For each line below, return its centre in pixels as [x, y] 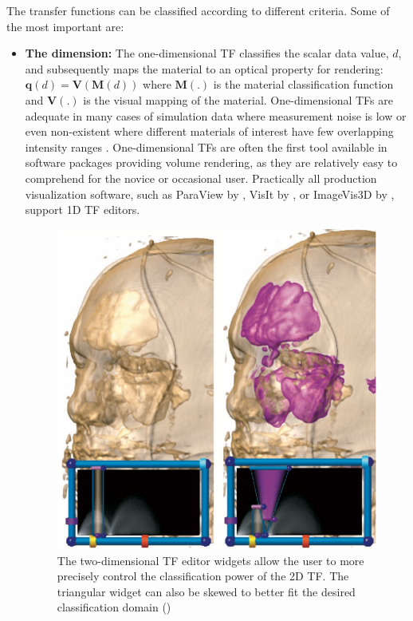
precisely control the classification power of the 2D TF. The [203, 576]
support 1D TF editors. [83, 210]
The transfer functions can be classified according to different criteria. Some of [198, 10]
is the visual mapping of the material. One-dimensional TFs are [238, 99]
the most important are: [65, 26]
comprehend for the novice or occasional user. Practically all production [201, 178]
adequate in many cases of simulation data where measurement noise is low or [216, 115]
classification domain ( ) [114, 607]
